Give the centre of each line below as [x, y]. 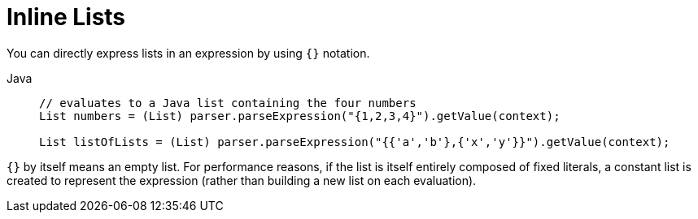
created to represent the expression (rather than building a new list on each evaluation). [242, 180]
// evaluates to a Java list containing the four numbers [228, 103]
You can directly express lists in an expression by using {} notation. [188, 53]
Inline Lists [66, 17]
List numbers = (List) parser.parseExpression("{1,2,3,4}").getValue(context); [300, 116]
